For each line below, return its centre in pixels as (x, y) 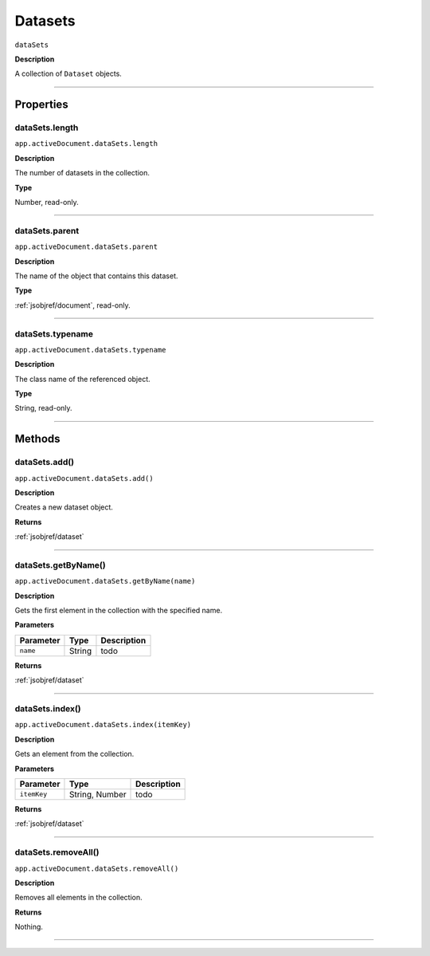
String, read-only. (43, 408)
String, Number (98, 794)
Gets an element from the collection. (74, 754)
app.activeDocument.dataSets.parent (86, 247)
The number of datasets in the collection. (82, 173)
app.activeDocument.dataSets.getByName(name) (105, 581)
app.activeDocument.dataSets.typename (90, 350)
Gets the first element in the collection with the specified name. (119, 611)
